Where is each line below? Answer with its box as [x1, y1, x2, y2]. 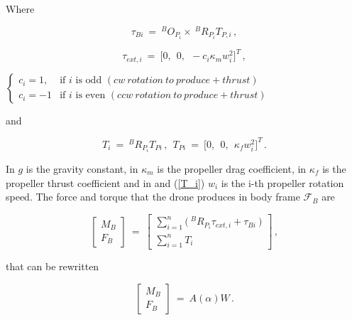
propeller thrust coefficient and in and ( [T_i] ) [6, 175, 205, 190]
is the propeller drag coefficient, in [157, 161, 307, 176]
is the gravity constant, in [26, 161, 138, 176]
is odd [75, 75, 102, 86]
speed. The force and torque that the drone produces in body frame [6, 189, 300, 204]
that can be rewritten [6, 259, 99, 274]
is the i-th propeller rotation [221, 175, 344, 190]
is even [75, 90, 106, 101]
